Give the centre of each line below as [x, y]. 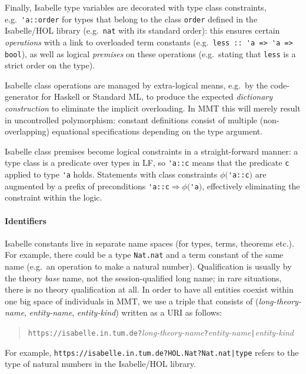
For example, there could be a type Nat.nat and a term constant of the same [144, 255]
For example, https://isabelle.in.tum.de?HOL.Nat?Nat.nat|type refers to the [152, 352]
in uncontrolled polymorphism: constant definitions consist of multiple [131, 119]
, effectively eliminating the [251, 186]
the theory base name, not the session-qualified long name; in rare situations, [143, 278]
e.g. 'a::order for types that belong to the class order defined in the [131, 19]
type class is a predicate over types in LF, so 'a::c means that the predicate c [147, 163]
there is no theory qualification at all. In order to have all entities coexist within [149, 289]
